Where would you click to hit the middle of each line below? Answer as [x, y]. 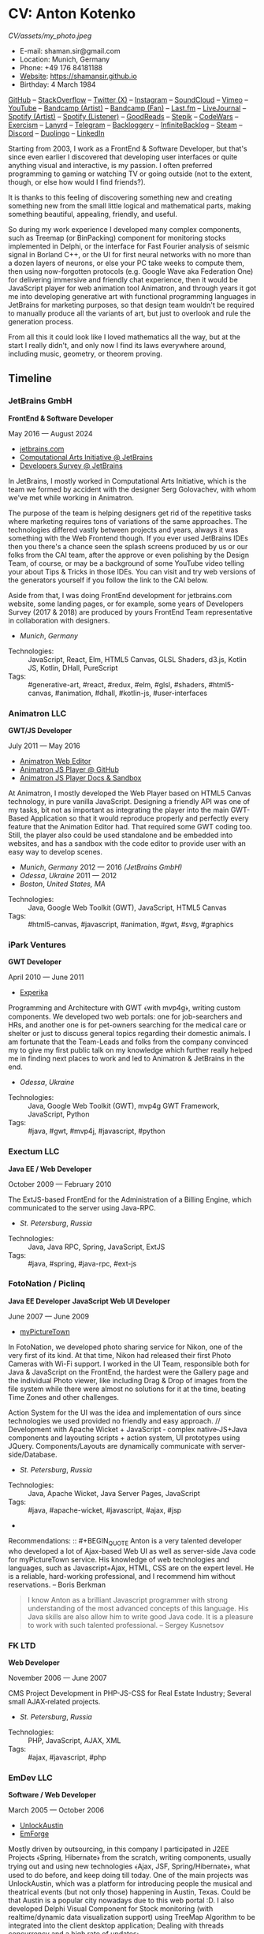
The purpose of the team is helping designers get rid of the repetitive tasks [130, 513]
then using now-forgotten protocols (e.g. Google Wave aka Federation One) [131, 271]
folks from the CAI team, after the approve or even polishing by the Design [129, 555]
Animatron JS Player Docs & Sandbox [80, 777]
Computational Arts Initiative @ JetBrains [86, 457]
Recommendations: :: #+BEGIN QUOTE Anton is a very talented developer [125, 1541]
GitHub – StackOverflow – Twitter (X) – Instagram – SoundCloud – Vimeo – [128, 99]
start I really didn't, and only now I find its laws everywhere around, [117, 345]
